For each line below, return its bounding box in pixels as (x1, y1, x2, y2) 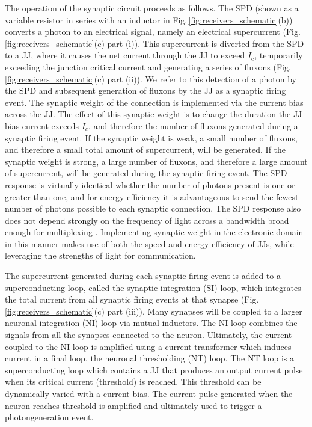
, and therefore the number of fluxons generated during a (88, 119, 298, 132)
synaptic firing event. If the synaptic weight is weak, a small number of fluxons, (5, 131, 298, 144)
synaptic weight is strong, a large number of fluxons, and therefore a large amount (5, 155, 308, 167)
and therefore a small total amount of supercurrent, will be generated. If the (5, 143, 286, 156)
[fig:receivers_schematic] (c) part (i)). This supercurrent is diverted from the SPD (5, 37, 304, 49)
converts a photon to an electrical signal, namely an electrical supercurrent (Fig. (5, 25, 301, 38)
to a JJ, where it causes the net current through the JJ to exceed (5, 49, 245, 61)
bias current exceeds (5, 119, 79, 132)
